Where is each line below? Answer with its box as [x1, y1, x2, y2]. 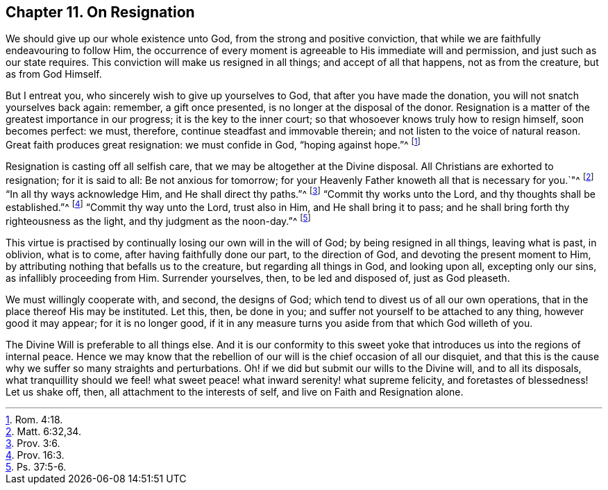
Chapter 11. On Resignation [6, 3, 195, 21]
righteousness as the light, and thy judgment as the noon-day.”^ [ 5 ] [6, 213, 311, 227]
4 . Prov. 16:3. [6, 448, 65, 461]
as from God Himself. [6, 68, 102, 81]
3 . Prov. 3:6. [6, 437, 60, 449]
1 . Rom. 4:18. [6, 413, 63, 425]
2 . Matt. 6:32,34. [6, 425, 81, 437]
